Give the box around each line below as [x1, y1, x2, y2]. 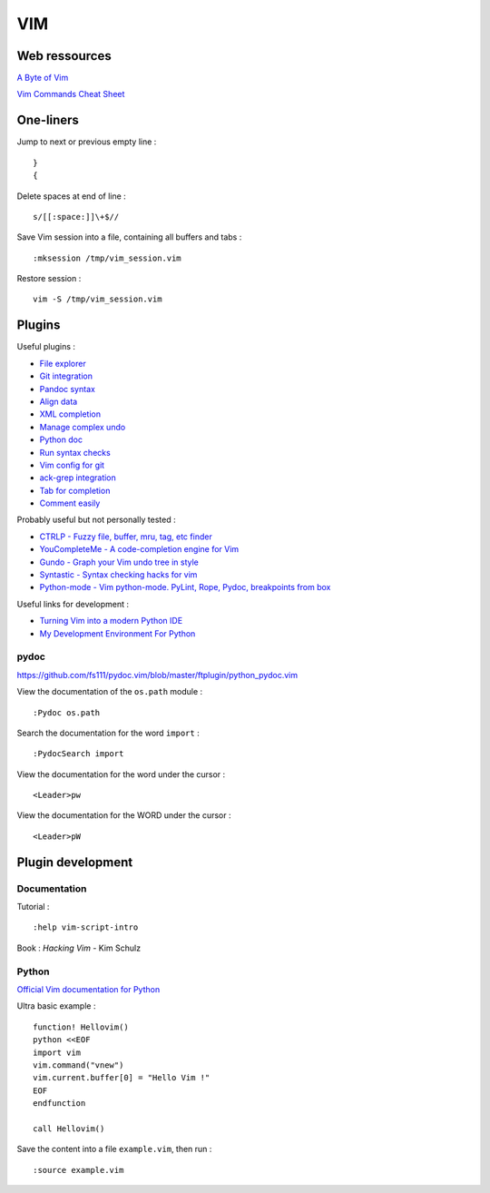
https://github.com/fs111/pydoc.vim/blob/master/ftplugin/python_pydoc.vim [16, 669, 299, 680]
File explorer [39, 358, 86, 369]
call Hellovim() [33, 1123, 105, 1134]
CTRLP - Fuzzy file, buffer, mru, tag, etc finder [39, 531, 212, 542]
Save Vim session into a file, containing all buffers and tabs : [16, 232, 242, 242]
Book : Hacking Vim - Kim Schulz [16, 942, 141, 953]
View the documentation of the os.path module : [16, 686, 203, 697]
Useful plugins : [16, 341, 76, 352]
